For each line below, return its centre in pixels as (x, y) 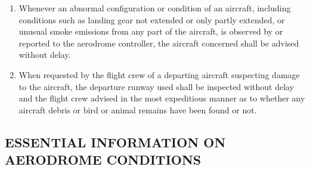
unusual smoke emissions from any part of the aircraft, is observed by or (151, 31)
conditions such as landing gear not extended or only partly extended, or (152, 19)
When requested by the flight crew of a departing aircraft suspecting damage (159, 74)
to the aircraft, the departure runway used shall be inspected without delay (156, 86)
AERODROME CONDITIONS (103, 160)
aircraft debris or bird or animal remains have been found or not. (138, 109)
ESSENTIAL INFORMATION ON (115, 142)
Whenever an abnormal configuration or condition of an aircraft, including (155, 8)
